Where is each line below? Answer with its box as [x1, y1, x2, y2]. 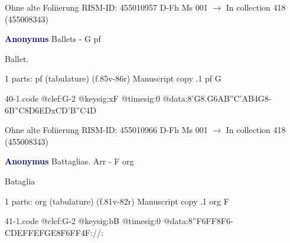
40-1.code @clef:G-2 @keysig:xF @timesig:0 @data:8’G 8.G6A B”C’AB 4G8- [5, 92, 272, 104]
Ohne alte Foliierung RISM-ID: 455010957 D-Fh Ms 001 [5, 1, 208, 13]
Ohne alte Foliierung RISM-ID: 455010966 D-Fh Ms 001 [5, 124, 208, 136]
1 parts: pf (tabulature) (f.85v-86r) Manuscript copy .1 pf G [5, 72, 221, 85]
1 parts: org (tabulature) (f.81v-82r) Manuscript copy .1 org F [5, 195, 229, 207]
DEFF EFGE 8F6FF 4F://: [11, 226, 103, 238]
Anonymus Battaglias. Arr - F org [5, 155, 134, 167]
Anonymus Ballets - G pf [5, 33, 101, 45]
